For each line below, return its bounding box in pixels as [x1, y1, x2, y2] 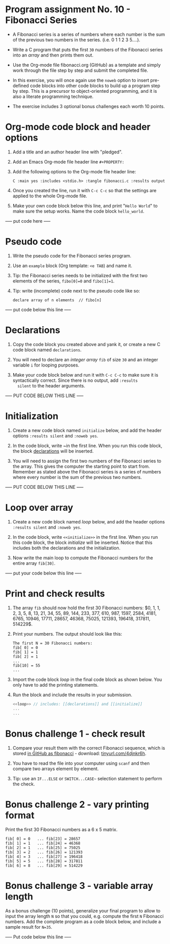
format [5, 809, 35, 821]
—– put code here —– [5, 218, 51, 224]
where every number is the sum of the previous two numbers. [12, 474, 142, 480]
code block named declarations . [12, 347, 82, 353]
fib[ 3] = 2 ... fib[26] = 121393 [5, 850, 83, 855]
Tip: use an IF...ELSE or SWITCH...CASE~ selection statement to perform [12, 776, 162, 782]
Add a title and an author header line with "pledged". [12, 149, 123, 155]
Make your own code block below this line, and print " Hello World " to [12, 202, 158, 208]
